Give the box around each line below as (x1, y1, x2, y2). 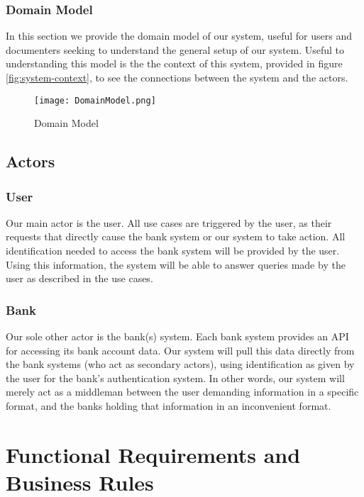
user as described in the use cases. (6, 271, 153, 286)
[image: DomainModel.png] (34, 95, 156, 106)
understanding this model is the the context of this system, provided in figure (6, 56, 343, 71)
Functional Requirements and (6, 440, 301, 469)
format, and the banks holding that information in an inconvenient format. (6, 398, 331, 413)
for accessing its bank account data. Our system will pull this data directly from (6, 342, 355, 357)
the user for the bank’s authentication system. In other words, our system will (6, 370, 345, 385)
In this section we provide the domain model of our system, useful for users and (6, 28, 352, 43)
